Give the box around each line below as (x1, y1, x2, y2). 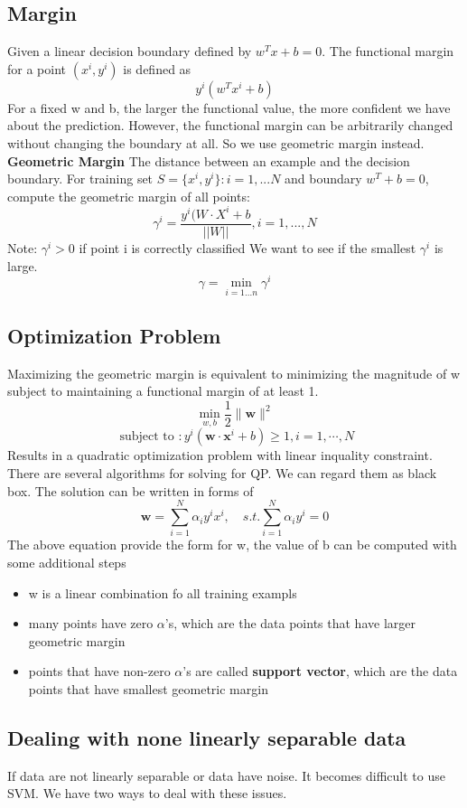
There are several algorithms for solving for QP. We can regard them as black (7, 464, 437, 483)
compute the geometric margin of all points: (7, 186, 250, 205)
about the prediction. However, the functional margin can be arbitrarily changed (7, 116, 453, 135)
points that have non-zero (28, 662, 171, 681)
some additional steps (7, 552, 126, 571)
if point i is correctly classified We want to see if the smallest (79, 238, 416, 257)
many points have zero (28, 614, 154, 633)
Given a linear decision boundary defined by (7, 42, 252, 61)
